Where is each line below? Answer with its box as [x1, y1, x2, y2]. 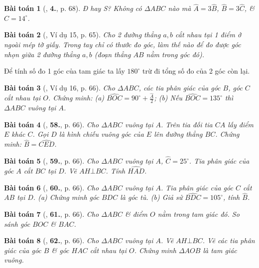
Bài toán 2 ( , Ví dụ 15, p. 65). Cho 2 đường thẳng [4, 29, 161, 40]
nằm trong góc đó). [146, 49, 205, 59]
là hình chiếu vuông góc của [59, 129, 144, 139]
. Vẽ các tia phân [202, 235, 255, 246]
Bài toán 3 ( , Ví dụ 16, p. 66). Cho [4, 82, 115, 92]
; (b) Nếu [154, 92, 182, 103]
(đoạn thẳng [94, 49, 131, 59]
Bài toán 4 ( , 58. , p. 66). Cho [4, 119, 99, 129]
